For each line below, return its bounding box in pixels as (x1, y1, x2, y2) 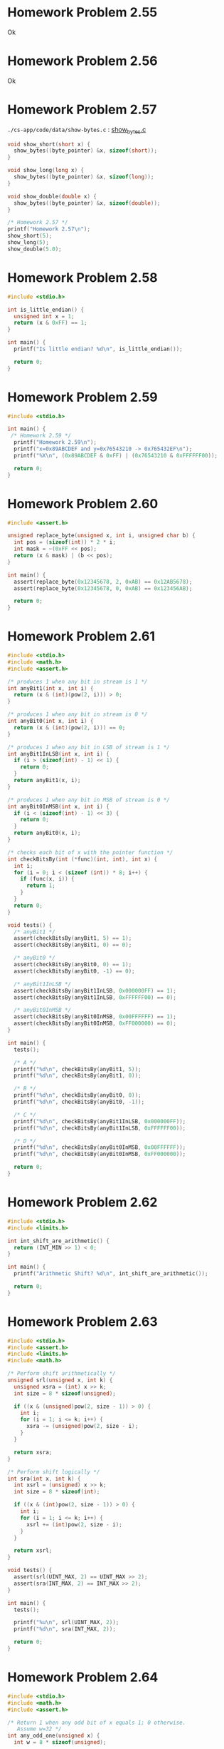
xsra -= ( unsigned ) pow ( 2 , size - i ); (26, 1423, 139, 1430)
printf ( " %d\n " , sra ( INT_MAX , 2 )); (14, 1626, 116, 1633)
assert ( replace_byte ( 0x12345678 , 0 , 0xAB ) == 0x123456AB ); (14, 584, 193, 592)
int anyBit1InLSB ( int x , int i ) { (7, 750, 110, 757)
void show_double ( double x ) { (7, 193, 97, 200)
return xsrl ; (14, 1547, 53, 1554)
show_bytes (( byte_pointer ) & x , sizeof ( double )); (14, 199, 161, 207)
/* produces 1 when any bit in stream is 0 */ (7, 711, 148, 718)
